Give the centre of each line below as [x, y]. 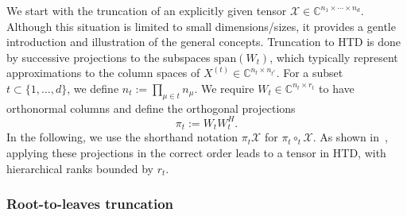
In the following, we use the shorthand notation [122, 137]
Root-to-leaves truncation [90, 204]
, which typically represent [334, 57]
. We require [224, 88]
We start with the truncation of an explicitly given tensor [147, 10]
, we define [93, 88]
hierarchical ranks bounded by [80, 168]
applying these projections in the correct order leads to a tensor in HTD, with [196, 152]
